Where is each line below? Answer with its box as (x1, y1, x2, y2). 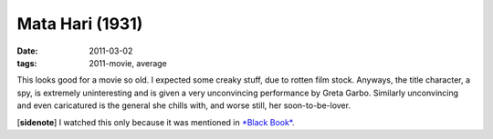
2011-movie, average (89, 57, 168, 68)
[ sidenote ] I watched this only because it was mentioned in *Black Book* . (16, 116, 296, 127)
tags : (16, 57, 37, 68)
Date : (16, 45, 38, 56)
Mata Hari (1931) (16, 14, 143, 34)
